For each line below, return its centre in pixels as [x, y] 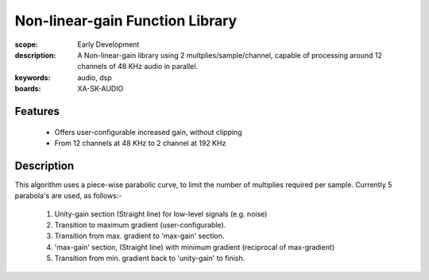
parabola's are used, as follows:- [68, 196]
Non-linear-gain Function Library [126, 21]
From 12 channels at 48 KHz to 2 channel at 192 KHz [140, 143]
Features [37, 111]
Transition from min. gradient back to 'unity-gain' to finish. [150, 259]
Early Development [108, 44]
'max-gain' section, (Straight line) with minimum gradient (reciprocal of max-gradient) [195, 247]
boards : [28, 89]
